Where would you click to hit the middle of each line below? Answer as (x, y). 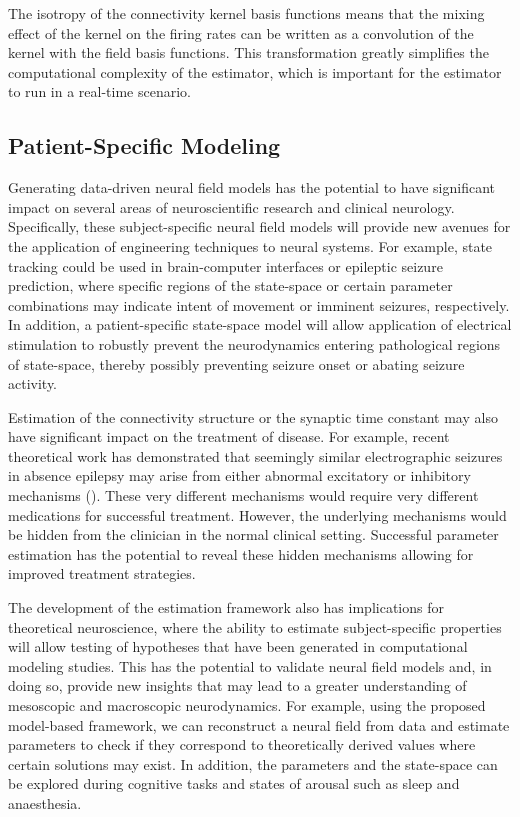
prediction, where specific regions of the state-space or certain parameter (230, 285)
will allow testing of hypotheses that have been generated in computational (238, 646)
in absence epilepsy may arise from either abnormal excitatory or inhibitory (239, 475)
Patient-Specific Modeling (144, 145)
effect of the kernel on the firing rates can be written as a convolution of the (241, 32)
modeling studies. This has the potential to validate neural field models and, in (250, 665)
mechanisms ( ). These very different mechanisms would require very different (243, 495)
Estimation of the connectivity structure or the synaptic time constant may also (253, 416)
